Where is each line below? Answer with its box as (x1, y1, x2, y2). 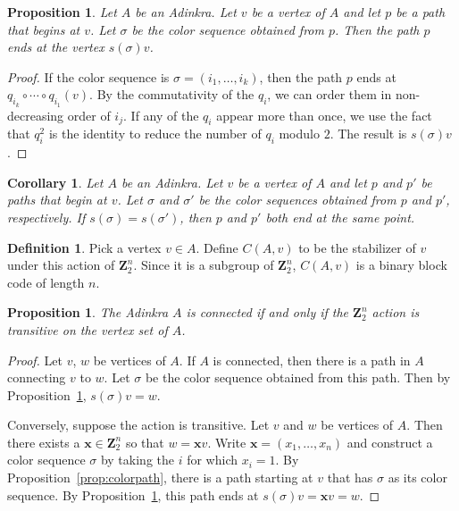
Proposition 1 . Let (7, 3, 117, 21)
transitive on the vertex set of (7, 320, 168, 339)
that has (327, 468, 373, 487)
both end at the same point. (265, 207, 415, 226)
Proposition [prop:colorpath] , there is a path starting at (7, 468, 313, 487)
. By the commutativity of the (89, 85, 255, 104)
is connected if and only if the (186, 303, 349, 322)
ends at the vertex (7, 38, 104, 56)
